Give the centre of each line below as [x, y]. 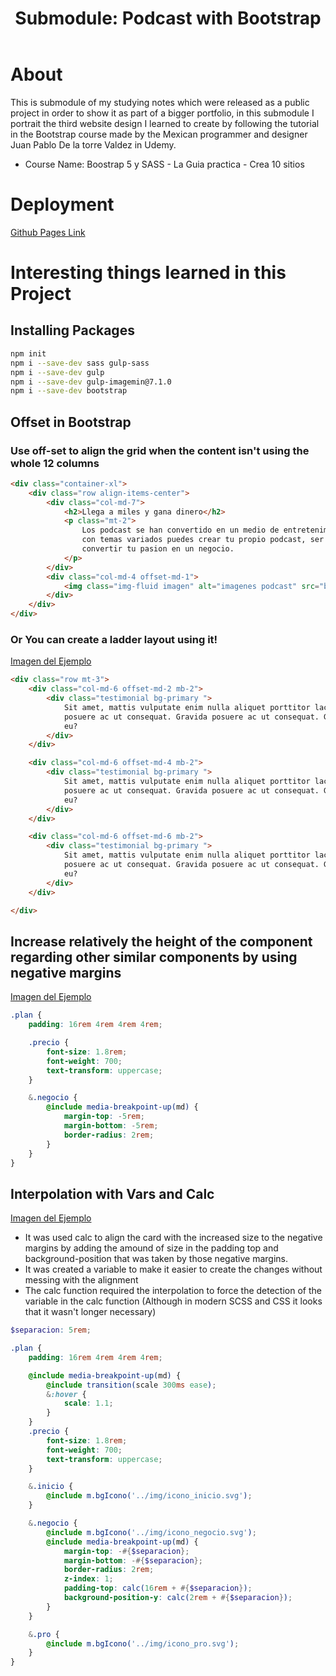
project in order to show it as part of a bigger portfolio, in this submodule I [162, 113]
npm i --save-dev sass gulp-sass [80, 363]
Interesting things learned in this [148, 273]
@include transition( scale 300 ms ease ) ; [131, 1385]
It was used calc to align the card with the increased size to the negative [173, 1238]
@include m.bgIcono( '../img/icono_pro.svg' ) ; [143, 1643]
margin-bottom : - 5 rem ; [111, 1126]
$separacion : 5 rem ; [51, 1330]
